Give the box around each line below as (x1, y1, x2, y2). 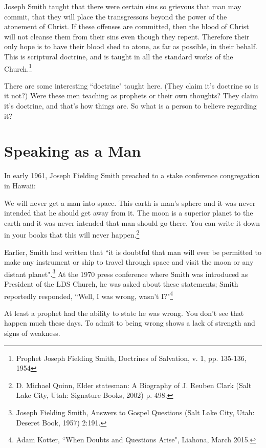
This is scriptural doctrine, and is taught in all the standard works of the (4, 51, 233, 61)
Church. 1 (4, 61, 32, 74)
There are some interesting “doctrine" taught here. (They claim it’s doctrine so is (4, 80, 259, 91)
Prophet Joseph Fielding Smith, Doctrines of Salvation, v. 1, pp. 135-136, (16, 352, 247, 363)
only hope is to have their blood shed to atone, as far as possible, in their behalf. (4, 41, 257, 52)
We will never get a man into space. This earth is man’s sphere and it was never (4, 197, 256, 208)
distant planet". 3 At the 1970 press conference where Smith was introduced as (4, 267, 248, 279)
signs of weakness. (4, 328, 60, 338)
